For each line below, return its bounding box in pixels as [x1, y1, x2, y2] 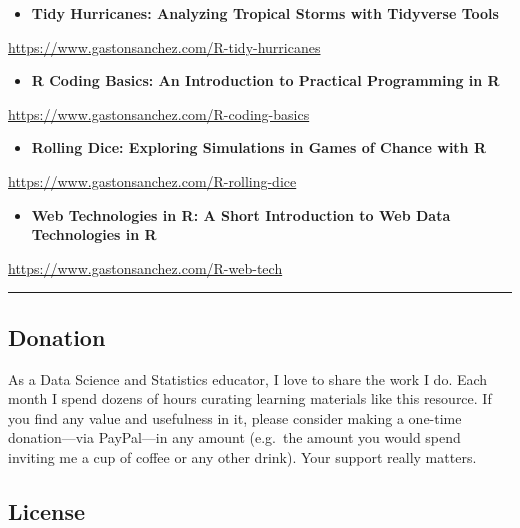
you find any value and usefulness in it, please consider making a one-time [8, 407, 462, 428]
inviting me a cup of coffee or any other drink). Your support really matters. [8, 446, 477, 467]
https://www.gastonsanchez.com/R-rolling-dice [8, 170, 297, 191]
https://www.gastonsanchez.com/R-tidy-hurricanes [8, 36, 321, 57]
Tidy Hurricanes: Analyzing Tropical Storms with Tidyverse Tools [31, 3, 499, 23]
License [8, 495, 86, 526]
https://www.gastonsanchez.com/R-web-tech [8, 257, 283, 278]
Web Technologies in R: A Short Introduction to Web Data [31, 204, 451, 225]
